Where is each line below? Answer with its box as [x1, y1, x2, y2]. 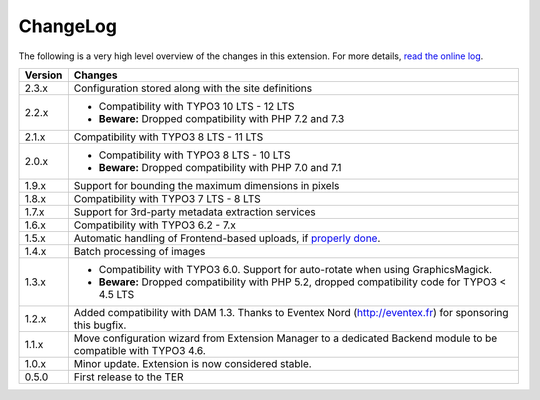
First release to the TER [73, 370, 184, 384]
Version [24, 68, 63, 82]
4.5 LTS [98, 287, 135, 301]
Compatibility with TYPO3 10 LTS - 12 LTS [98, 99, 295, 113]
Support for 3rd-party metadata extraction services [73, 205, 316, 219]
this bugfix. [73, 318, 127, 332]
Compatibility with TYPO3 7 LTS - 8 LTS [73, 191, 262, 205]
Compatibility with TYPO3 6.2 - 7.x [73, 218, 237, 232]
